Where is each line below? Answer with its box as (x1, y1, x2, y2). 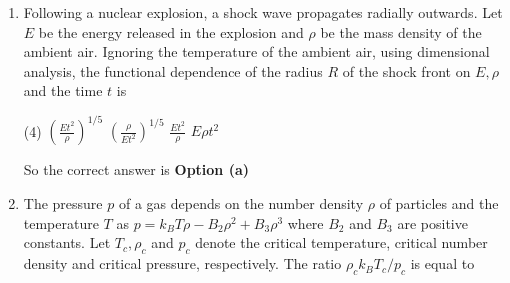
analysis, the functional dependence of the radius (23, 60, 323, 81)
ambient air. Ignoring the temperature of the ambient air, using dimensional (23, 41, 490, 62)
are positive (397, 212, 468, 233)
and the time (23, 80, 103, 101)
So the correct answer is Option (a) (23, 159, 250, 180)
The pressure (23, 193, 103, 214)
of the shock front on (342, 60, 471, 81)
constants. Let (23, 232, 111, 253)
